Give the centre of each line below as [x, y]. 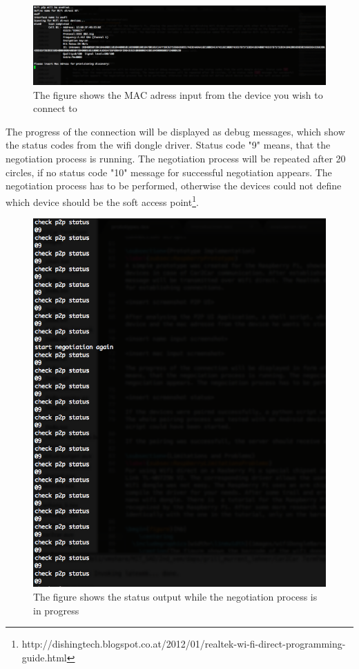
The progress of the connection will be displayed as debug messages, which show [175, 131]
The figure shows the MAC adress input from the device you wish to [178, 94]
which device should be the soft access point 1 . [102, 200]
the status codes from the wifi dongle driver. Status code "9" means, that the [168, 145]
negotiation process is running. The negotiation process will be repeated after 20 [176, 159]
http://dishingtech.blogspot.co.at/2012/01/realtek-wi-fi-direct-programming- [184, 644]
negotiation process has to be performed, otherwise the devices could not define [174, 186]
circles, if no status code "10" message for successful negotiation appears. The [169, 172]
